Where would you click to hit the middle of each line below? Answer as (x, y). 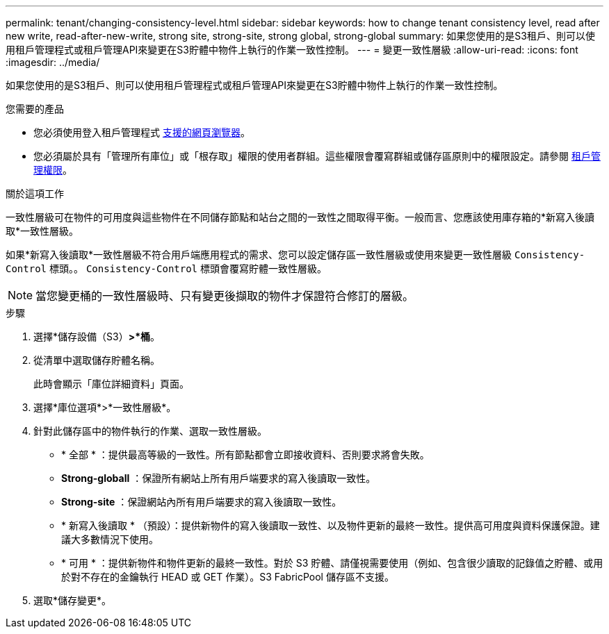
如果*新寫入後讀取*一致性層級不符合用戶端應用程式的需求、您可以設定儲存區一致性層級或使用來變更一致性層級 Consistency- (295, 255)
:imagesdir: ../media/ (53, 62)
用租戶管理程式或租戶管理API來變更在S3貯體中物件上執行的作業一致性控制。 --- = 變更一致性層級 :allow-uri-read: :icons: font (292, 50)
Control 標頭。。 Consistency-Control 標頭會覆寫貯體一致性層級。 (166, 268)
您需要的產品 (35, 109)
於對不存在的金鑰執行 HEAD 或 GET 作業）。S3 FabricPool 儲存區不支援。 (228, 577)
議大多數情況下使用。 (110, 539)
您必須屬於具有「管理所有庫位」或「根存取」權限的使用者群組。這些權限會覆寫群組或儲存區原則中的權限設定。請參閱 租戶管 (317, 156)
